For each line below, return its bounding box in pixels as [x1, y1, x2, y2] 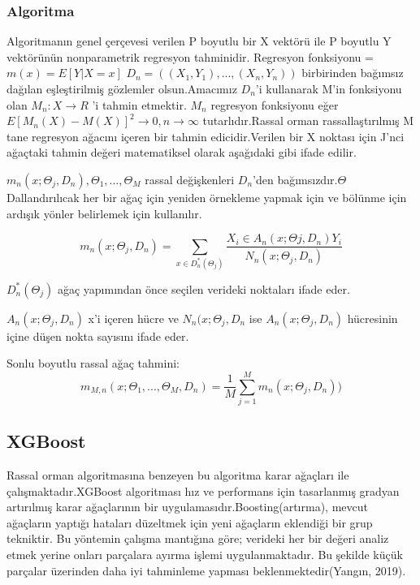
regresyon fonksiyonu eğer [210, 96, 339, 113]
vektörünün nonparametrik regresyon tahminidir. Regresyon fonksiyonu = [6, 48, 374, 65]
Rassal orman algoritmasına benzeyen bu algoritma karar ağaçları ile [6, 467, 349, 484]
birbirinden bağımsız [301, 64, 404, 81]
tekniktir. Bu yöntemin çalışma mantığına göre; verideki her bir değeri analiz [6, 530, 389, 547]
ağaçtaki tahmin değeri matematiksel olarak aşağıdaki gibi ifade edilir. [6, 144, 357, 161]
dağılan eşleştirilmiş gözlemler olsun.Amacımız [6, 80, 237, 97]
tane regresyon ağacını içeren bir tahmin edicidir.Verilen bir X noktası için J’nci [6, 127, 405, 144]
